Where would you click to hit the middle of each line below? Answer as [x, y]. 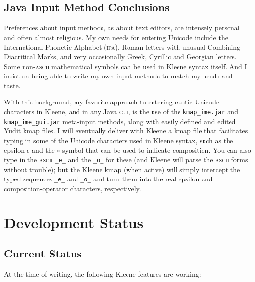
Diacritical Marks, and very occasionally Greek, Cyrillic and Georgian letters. [120, 56]
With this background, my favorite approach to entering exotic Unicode [112, 102]
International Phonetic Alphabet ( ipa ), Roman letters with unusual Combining [122, 47]
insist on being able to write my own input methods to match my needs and [118, 76]
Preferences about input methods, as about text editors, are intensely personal [122, 28]
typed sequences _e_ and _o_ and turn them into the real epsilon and [108, 179]
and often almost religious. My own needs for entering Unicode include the [116, 37]
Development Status [74, 222]
